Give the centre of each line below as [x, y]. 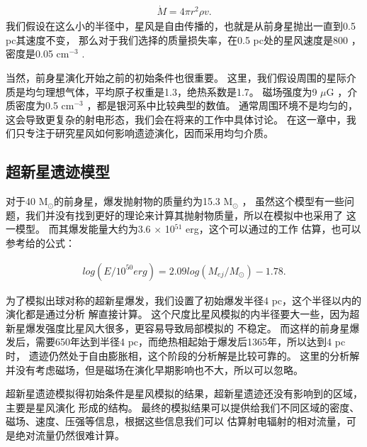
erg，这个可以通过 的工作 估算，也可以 [273, 229]
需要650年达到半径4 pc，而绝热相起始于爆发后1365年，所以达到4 [183, 342]
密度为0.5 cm [45, 105]
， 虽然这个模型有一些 [293, 201]
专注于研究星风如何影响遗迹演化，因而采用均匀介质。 [149, 133]
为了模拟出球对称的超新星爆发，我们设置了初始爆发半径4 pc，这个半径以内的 [184, 300]
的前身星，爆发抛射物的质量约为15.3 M [143, 201]
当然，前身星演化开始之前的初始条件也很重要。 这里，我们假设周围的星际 [176, 78]
